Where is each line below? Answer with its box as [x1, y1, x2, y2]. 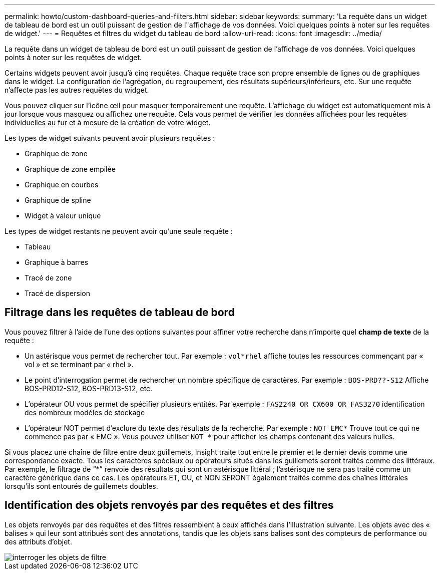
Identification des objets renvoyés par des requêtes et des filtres [5, 499, 334, 512]
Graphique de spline [25, 196, 91, 204]
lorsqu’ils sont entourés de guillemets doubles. [5, 481, 158, 490]
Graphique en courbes [25, 180, 99, 189]
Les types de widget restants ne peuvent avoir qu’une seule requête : [5, 227, 233, 235]
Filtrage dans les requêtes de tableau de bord [5, 306, 235, 319]
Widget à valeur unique [25, 211, 101, 220]
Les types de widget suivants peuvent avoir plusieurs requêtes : [5, 134, 215, 142]
